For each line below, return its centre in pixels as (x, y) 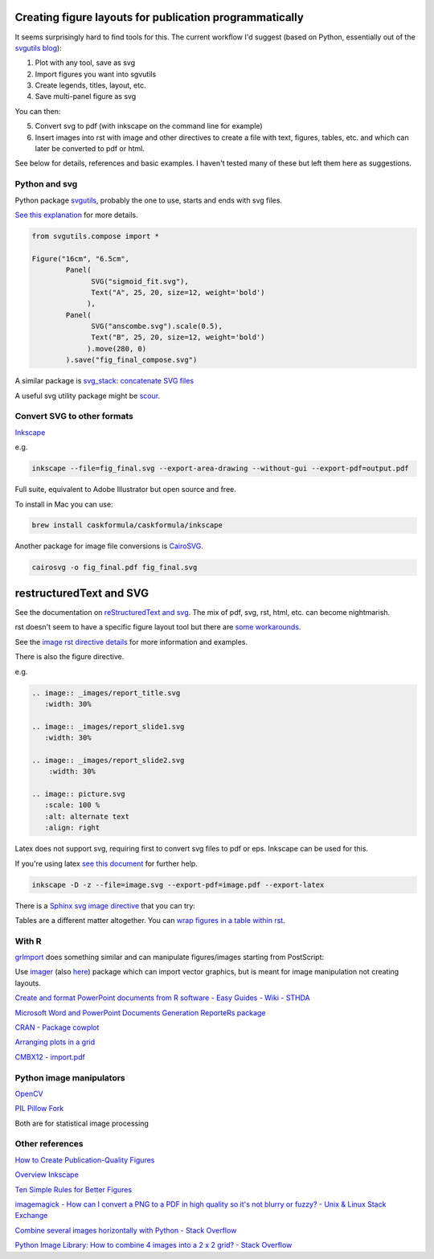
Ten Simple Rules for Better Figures (74, 1189)
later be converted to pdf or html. (90, 149)
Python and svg (46, 184)
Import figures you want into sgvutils (96, 74)
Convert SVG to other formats (74, 416)
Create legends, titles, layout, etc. (90, 85)
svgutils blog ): (38, 47)
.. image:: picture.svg (79, 794)
